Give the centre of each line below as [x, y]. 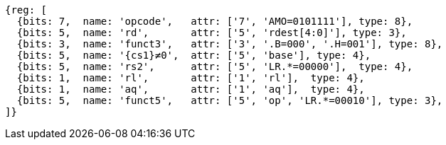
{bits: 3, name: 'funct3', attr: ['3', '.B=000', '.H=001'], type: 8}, [230, 44]
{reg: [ [26, 10]
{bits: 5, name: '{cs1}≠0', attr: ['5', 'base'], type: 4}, [194, 55]
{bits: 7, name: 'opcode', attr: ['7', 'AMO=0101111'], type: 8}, [215, 21]
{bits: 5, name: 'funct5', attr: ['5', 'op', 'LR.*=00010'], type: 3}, [230, 100]
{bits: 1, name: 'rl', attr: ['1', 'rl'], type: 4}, [191, 78]
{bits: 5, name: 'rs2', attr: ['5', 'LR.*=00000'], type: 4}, [215, 66]
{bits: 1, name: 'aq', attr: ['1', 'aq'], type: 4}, [191, 89]
